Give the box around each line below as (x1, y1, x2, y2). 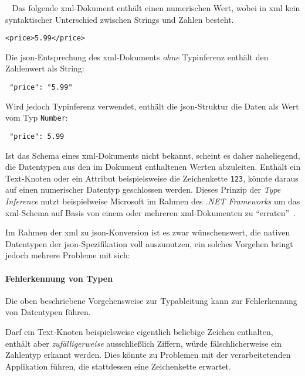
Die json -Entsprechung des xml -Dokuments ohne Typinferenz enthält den (5, 50, 269, 63)
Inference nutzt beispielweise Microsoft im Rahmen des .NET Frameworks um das (5, 195, 300, 207)
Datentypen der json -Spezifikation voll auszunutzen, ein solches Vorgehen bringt (5, 237, 293, 249)
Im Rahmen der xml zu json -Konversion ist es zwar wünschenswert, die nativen (5, 226, 290, 238)
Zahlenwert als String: (5, 62, 84, 74)
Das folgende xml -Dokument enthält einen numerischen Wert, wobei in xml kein (12, 2, 300, 13)
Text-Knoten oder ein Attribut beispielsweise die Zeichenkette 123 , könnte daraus (5, 172, 299, 184)
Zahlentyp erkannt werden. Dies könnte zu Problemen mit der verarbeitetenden (5, 348, 291, 361)
